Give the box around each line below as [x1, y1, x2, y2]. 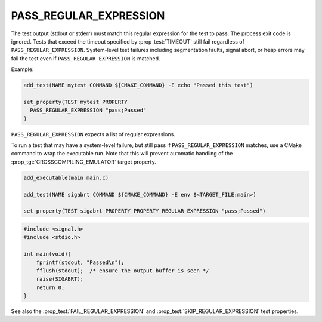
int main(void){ [23, 251, 72, 257]
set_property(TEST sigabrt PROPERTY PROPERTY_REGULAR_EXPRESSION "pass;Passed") [23, 208, 266, 214]
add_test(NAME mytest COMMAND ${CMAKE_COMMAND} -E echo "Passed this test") [23, 82, 253, 89]
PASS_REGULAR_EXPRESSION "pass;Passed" [30, 107, 147, 114]
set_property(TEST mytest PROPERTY [23, 99, 128, 105]
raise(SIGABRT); [36, 275, 83, 283]
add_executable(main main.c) [23, 174, 109, 181]
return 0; [36, 284, 65, 291]
